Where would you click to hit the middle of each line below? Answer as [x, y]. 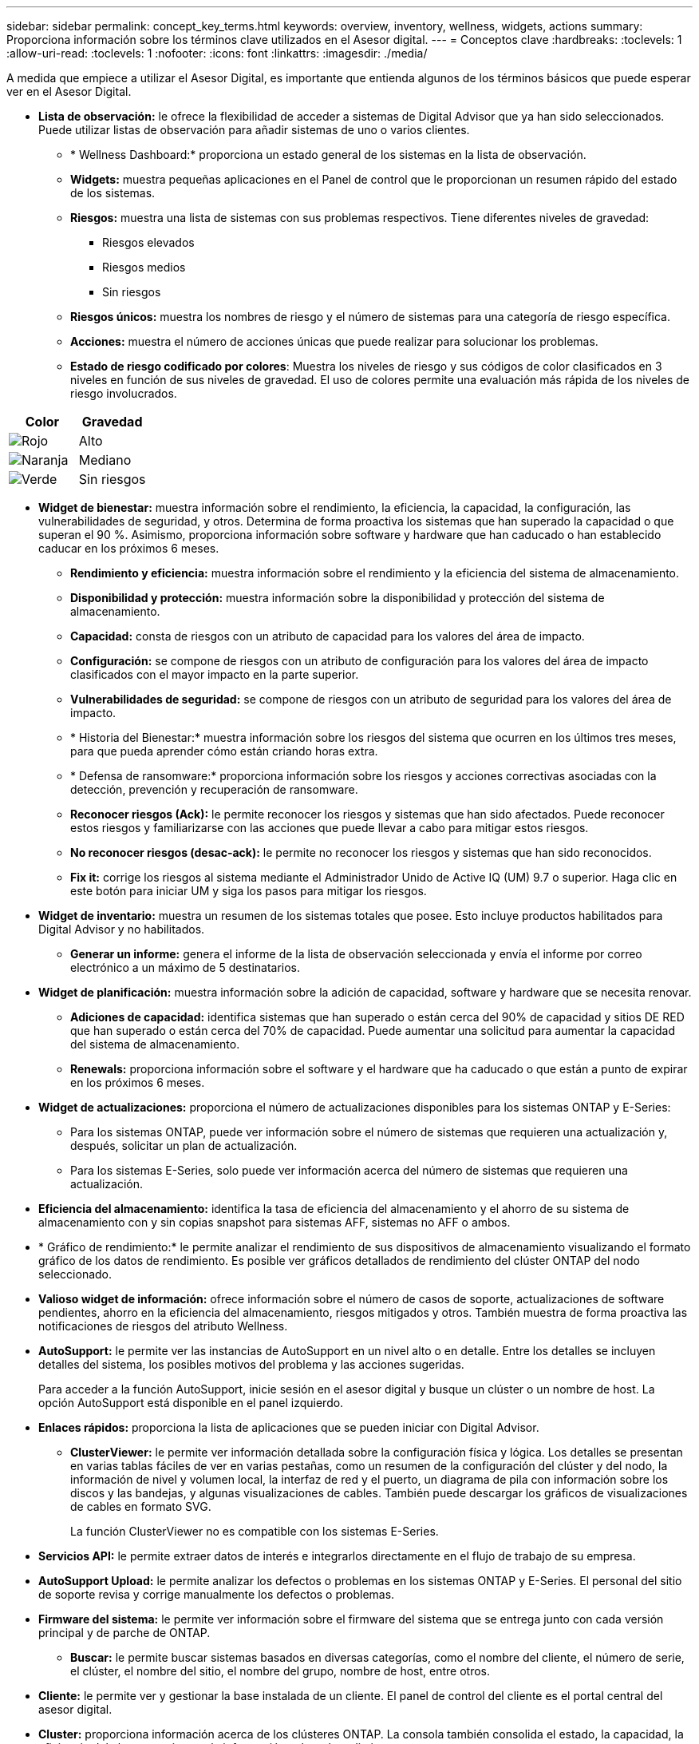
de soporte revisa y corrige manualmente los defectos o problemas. [217, 1594]
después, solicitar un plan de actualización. [184, 1145]
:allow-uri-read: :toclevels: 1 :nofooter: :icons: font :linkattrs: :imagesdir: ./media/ [217, 53]
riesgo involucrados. [124, 393]
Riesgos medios [144, 267]
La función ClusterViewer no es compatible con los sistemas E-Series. [255, 1531]
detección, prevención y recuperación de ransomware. [214, 789]
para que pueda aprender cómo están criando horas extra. [224, 751]
